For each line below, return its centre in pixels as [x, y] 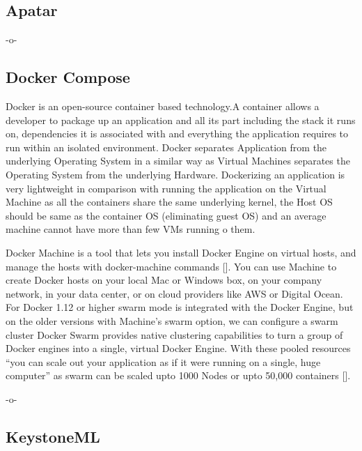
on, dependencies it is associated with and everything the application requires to [177, 133]
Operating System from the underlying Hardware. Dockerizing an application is [175, 174]
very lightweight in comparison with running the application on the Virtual [166, 188]
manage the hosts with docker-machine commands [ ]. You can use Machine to [171, 266]
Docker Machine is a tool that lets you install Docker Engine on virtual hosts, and [181, 252]
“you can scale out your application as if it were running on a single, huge [163, 361]
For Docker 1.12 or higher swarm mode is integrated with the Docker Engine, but [180, 307]
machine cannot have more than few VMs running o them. [131, 229]
